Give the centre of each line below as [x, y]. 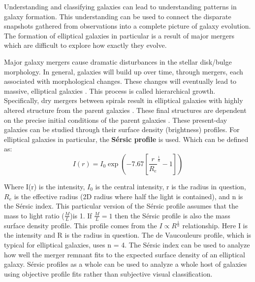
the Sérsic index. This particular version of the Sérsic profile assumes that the [121, 206]
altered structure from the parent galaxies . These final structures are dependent [125, 110]
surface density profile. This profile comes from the [80, 225]
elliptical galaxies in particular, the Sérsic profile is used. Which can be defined [126, 139]
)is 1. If [81, 215]
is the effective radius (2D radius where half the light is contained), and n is [128, 196]
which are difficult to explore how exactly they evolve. [85, 45]
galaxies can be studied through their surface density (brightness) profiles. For [122, 129]
